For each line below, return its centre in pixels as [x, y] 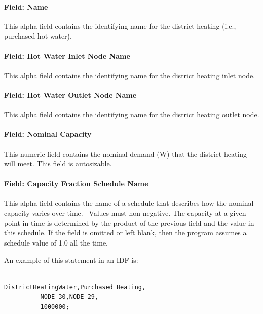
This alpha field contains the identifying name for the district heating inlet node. [130, 75]
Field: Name [26, 6]
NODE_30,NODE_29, [69, 297]
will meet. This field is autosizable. [58, 164]
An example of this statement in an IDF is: [71, 259]
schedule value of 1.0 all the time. [56, 242]
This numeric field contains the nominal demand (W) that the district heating [126, 153]
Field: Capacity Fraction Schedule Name [76, 183]
